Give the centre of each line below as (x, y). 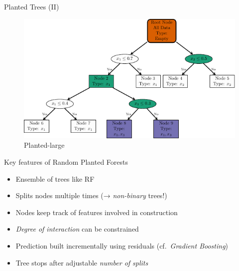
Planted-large (44, 145)
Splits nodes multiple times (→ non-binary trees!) (91, 195)
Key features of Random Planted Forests (66, 161)
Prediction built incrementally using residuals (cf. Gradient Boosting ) (122, 245)
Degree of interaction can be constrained (77, 229)
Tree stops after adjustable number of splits (82, 262)
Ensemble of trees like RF (55, 178)
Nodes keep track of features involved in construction (97, 212)
